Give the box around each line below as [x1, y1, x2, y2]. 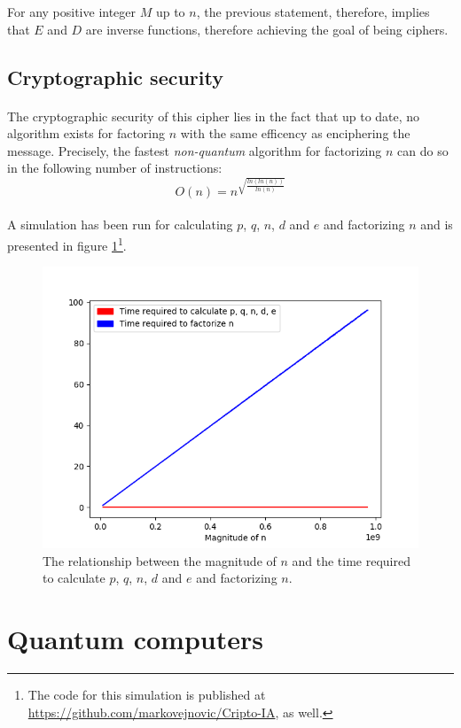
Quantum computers [7, 621, 263, 657]
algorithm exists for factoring [7, 124, 166, 143]
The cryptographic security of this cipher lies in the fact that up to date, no [7, 106, 420, 125]
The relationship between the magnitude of [43, 551, 277, 569]
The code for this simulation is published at [27, 685, 266, 704]
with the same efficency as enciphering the [180, 124, 410, 143]
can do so [397, 141, 449, 159]
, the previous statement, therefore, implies [196, 3, 430, 20]
